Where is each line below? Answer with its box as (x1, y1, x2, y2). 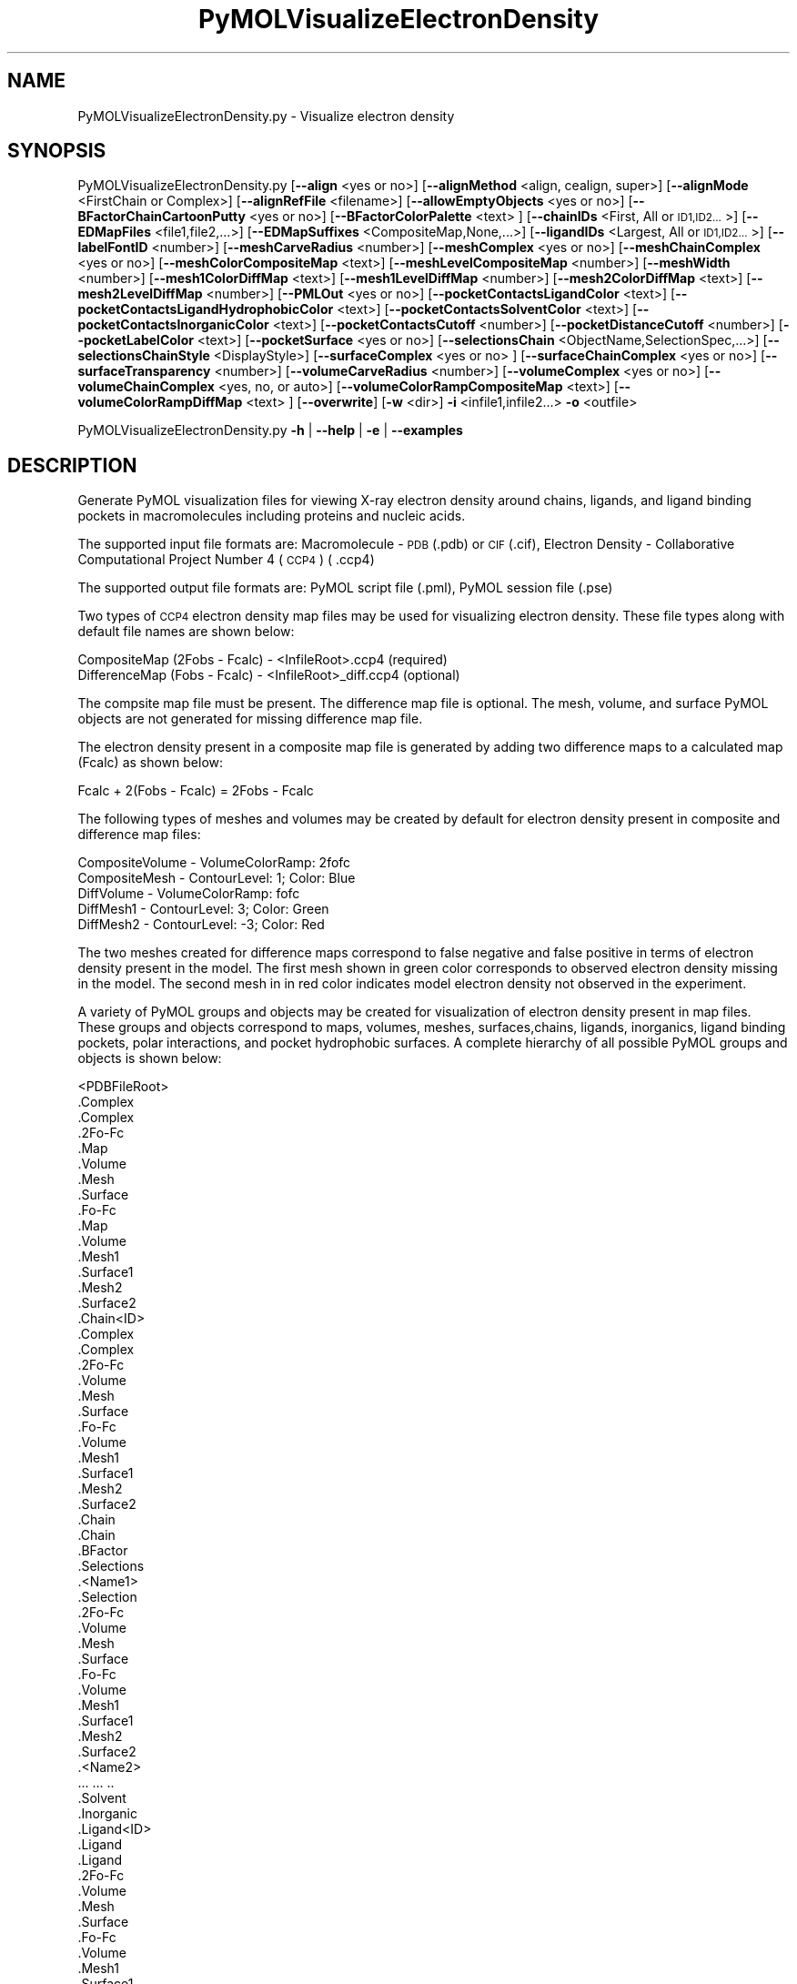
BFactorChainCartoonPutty (77, 208, 246, 225)
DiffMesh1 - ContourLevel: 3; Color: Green (77, 901, 329, 917)
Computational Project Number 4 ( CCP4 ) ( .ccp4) (77, 552, 375, 568)
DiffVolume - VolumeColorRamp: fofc (77, 886, 300, 902)
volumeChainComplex (77, 379, 215, 395)
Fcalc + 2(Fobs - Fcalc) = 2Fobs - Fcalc (77, 783, 314, 799)
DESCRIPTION (7, 453, 137, 477)
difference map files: (77, 826, 201, 843)
